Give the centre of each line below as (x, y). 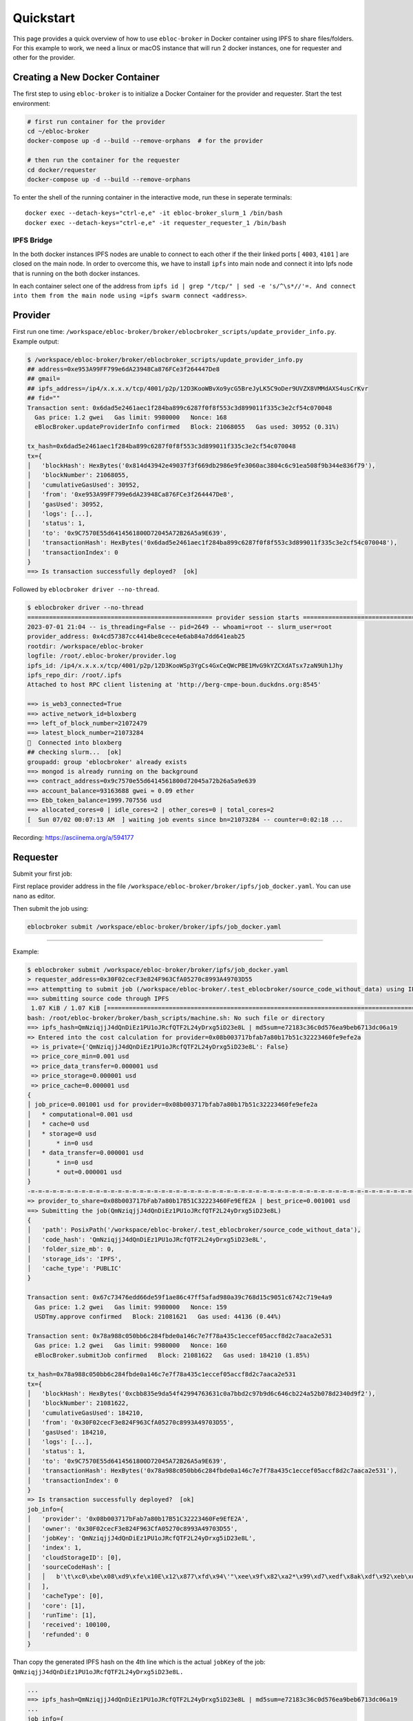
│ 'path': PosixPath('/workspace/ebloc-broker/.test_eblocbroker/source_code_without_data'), (194, 1230)
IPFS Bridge (33, 240)
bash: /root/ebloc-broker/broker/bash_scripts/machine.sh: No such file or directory (176, 1018)
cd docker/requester (62, 170)
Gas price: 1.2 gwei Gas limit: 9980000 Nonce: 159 (131, 1307)
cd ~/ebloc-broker (58, 131)
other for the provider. (44, 58)
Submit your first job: (42, 874)
